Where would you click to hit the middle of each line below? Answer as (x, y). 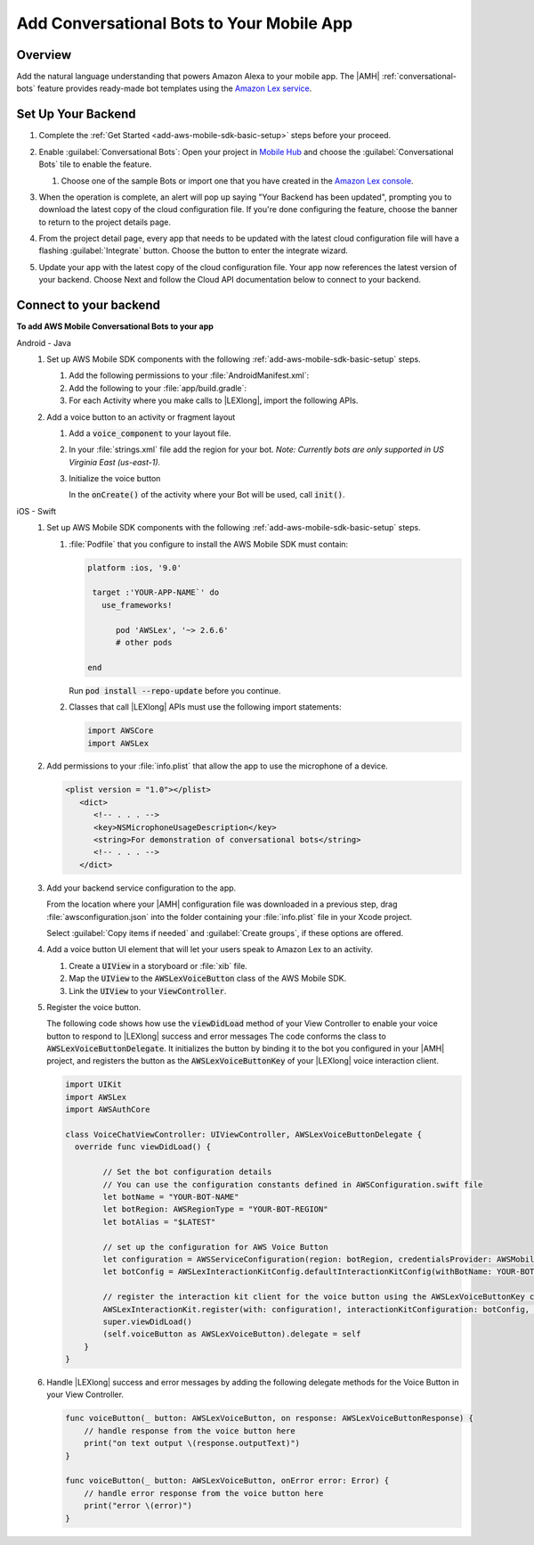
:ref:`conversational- (419, 77)
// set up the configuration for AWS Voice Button (215, 1247)
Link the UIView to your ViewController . (148, 990)
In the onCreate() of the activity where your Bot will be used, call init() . (207, 495)
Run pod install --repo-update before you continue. (175, 690)
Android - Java (44, 342)
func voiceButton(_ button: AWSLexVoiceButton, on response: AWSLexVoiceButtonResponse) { (269, 1418)
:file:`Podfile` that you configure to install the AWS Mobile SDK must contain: (209, 544)
